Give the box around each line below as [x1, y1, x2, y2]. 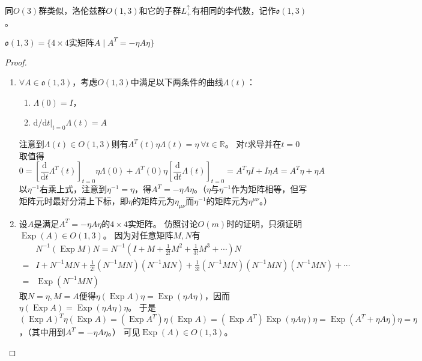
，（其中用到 [19, 326, 65, 338]
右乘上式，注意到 [40, 183, 107, 195]
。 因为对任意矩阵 [103, 229, 173, 241]
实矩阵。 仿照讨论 [127, 217, 198, 229]
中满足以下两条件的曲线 [130, 76, 223, 88]
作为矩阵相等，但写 [231, 183, 307, 195]
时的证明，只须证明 [226, 217, 302, 229]
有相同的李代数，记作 [191, 4, 276, 16]
